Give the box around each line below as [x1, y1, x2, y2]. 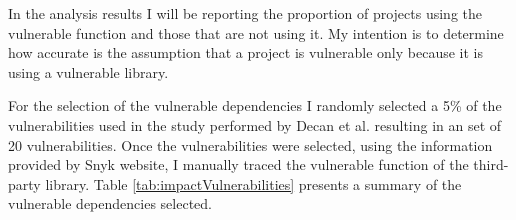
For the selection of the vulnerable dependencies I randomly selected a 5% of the [8, 95, 502, 116]
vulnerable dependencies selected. [8, 193, 212, 214]
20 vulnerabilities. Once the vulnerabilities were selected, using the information [8, 134, 493, 155]
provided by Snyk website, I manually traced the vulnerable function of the [8, 154, 469, 175]
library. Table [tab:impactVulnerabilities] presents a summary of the [45, 173, 462, 194]
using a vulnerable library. [8, 61, 169, 82]
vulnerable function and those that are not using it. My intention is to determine [8, 22, 504, 43]
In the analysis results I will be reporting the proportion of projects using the [8, 3, 483, 23]
